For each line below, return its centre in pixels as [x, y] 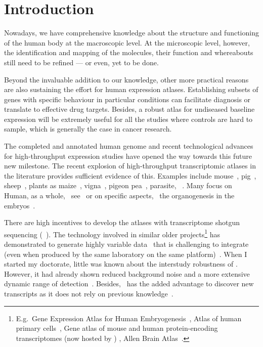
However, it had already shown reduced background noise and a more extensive [127, 273]
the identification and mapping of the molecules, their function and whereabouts [129, 52]
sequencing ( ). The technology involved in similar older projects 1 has [112, 233]
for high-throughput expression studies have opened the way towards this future [128, 156]
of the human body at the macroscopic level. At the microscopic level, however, [127, 42]
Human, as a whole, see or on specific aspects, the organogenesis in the [119, 196]
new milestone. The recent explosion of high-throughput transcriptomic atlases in [130, 166]
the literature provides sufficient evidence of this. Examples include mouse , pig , [130, 175]
